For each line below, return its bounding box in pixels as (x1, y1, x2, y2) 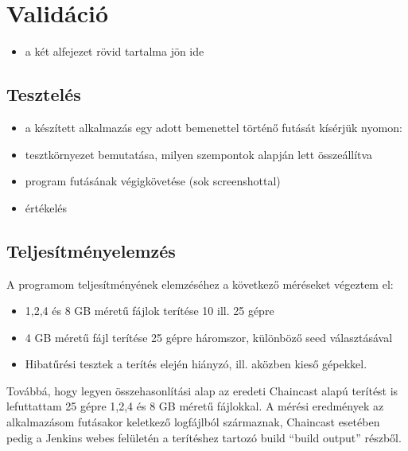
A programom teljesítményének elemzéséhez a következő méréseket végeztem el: (6, 275, 394, 292)
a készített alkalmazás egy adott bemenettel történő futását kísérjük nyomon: (25, 119, 402, 135)
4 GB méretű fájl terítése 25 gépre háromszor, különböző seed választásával (25, 329, 393, 345)
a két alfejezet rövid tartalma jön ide (25, 43, 204, 60)
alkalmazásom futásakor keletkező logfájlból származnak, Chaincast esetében (6, 414, 380, 430)
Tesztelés (6, 82, 81, 107)
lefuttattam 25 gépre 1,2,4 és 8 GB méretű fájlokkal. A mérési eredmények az (6, 398, 384, 414)
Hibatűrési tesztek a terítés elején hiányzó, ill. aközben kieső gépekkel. (25, 356, 367, 372)
